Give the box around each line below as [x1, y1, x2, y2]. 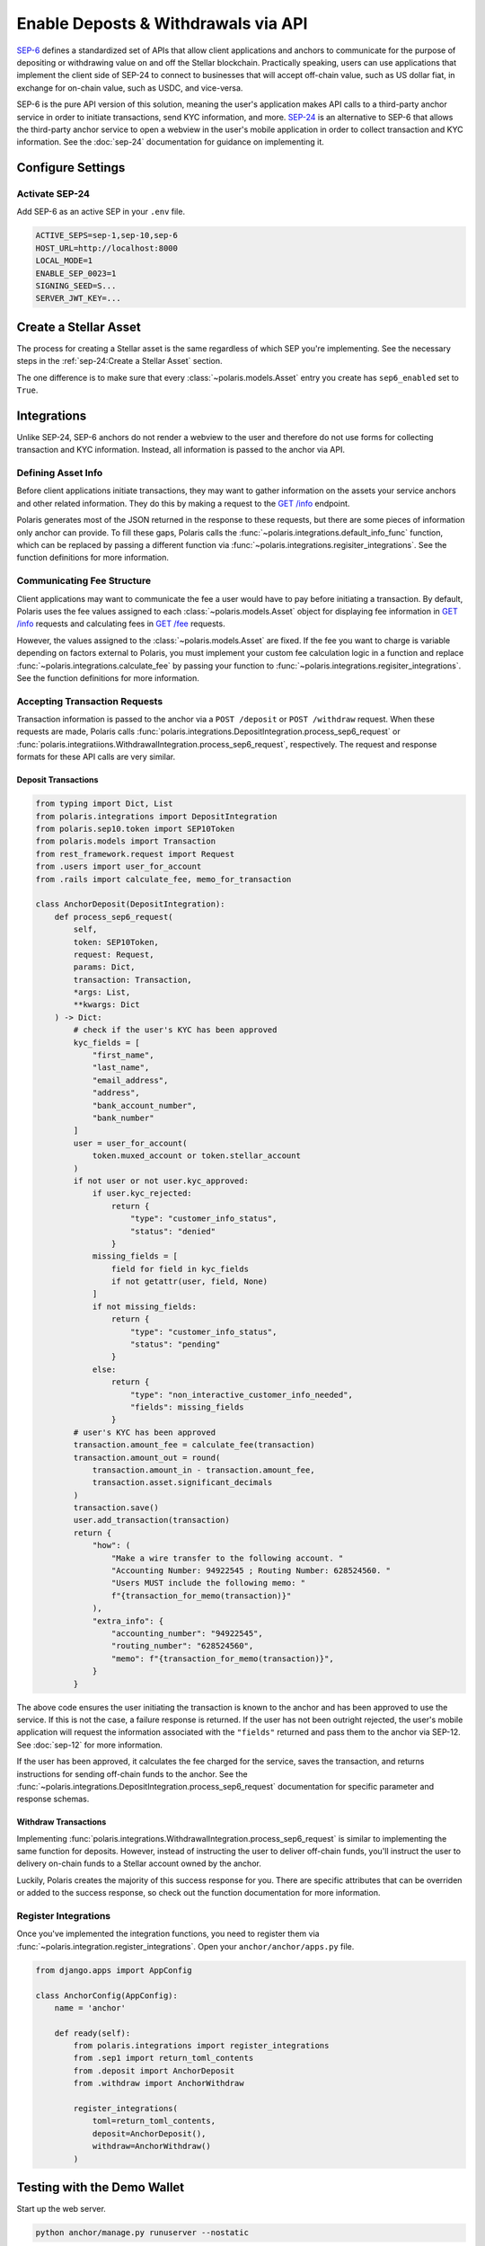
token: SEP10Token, [73, 937, 159, 947]
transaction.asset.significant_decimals [92, 1478, 273, 1488]
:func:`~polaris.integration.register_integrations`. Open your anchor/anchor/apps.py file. [16, 1941, 355, 1951]
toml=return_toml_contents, [92, 2116, 216, 2127]
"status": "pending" [130, 1340, 221, 1349]
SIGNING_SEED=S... [35, 280, 117, 291]
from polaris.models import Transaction [35, 836, 216, 846]
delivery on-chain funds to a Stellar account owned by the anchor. [16, 1858, 262, 1869]
